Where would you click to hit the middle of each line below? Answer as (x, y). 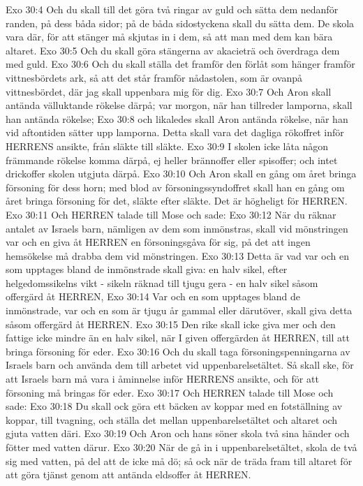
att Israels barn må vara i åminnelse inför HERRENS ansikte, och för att (162, 379)
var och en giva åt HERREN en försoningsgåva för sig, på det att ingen (158, 242)
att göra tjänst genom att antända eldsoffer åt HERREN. (128, 474)
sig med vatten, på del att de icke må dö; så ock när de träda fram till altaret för (179, 461)
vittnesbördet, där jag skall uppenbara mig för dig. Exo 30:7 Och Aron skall (169, 91)
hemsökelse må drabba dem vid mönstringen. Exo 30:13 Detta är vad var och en (177, 255)
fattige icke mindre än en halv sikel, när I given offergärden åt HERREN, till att (178, 338)
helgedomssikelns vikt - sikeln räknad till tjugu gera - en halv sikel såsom (162, 282)
